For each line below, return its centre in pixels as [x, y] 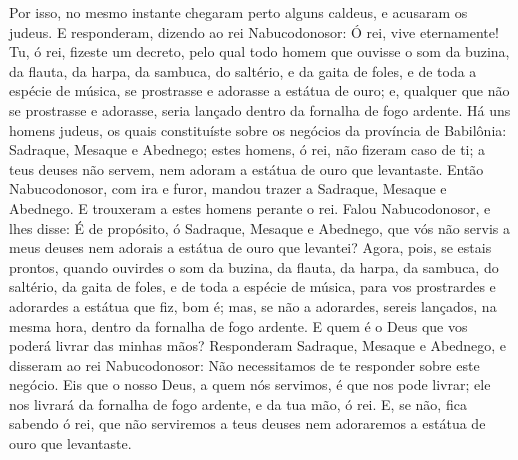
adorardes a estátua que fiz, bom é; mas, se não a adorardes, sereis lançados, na [253, 305]
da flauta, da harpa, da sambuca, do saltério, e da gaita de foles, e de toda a [243, 70]
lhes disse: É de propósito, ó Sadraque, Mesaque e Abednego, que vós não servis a [260, 227]
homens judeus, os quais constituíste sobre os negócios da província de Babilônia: [258, 129]
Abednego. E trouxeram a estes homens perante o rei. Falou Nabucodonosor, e [250, 207]
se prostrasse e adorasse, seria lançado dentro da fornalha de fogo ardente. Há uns [260, 109]
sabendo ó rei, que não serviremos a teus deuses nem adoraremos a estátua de [247, 423]
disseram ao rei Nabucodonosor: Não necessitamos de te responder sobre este [244, 364]
